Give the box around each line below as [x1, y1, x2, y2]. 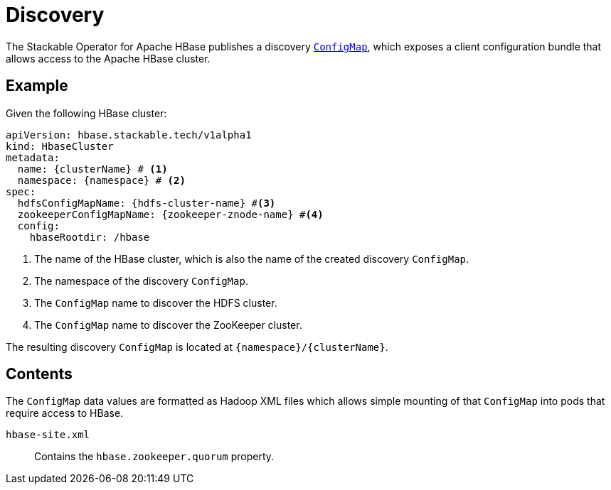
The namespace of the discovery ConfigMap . [34, 274, 248, 287]
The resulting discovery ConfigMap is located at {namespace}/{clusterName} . [6, 340, 388, 353]
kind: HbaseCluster [6, 140, 114, 152]
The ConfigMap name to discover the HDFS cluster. [34, 296, 277, 309]
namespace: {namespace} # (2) [17, 174, 186, 186]
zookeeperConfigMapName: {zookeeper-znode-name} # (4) [17, 208, 324, 220]
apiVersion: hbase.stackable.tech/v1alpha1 [6, 129, 252, 141]
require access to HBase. [6, 407, 124, 420]
